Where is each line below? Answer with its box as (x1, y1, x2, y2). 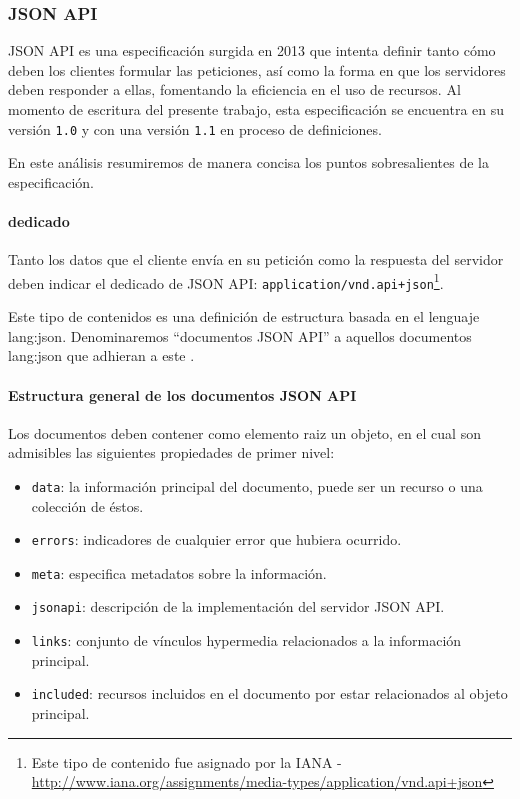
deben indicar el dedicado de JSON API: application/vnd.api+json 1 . (8, 269, 444, 293)
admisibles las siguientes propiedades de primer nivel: (8, 442, 335, 463)
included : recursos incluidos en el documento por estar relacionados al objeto (31, 683, 508, 704)
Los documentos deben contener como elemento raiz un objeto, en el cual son (8, 422, 481, 443)
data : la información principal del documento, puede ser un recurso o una (31, 475, 483, 496)
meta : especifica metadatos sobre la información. (31, 562, 327, 583)
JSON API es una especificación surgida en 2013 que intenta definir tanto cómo (8, 40, 496, 61)
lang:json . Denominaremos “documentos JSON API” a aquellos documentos (8, 325, 472, 346)
